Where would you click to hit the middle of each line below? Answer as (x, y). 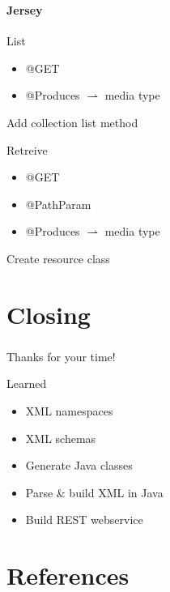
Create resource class (58, 258)
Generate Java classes (79, 465)
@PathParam (58, 204)
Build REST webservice (84, 520)
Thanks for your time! (61, 356)
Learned (27, 383)
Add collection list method (72, 122)
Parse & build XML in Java (94, 492)
